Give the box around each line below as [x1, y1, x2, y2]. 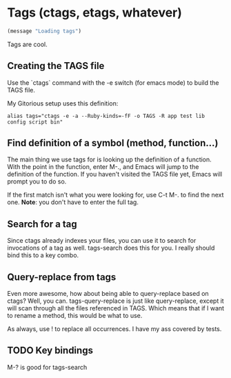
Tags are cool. [7, 40, 48, 48]
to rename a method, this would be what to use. [7, 312, 143, 320]
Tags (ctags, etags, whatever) [7, 5, 183, 21]
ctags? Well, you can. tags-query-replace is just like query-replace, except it [7, 297, 224, 305]
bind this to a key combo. [7, 251, 79, 259]
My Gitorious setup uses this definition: [7, 99, 119, 108]
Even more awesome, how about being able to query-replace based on [7, 290, 209, 298]
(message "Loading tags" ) [7, 28, 81, 34]
